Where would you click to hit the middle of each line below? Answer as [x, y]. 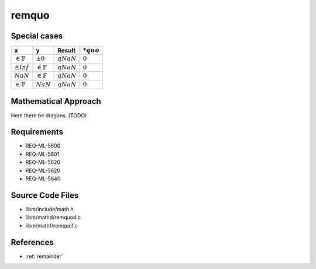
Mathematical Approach [56, 101]
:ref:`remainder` [44, 256]
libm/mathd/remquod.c [53, 217]
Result [67, 51]
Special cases [37, 36]
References [32, 242]
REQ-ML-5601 [42, 154]
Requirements [37, 132]
